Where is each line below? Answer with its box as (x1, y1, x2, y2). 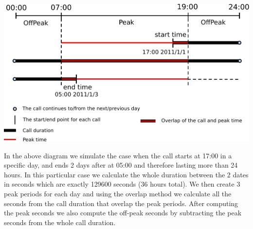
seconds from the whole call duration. (4, 217, 116, 227)
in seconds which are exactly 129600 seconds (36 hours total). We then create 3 (4, 179, 240, 189)
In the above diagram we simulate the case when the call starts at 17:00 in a (4, 150, 232, 160)
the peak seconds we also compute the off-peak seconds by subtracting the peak (4, 208, 242, 218)
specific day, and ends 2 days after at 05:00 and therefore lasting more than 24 (4, 160, 238, 170)
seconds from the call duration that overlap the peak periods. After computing (4, 198, 238, 208)
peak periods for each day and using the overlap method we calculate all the (4, 189, 232, 198)
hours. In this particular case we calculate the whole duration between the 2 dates (4, 169, 249, 179)
